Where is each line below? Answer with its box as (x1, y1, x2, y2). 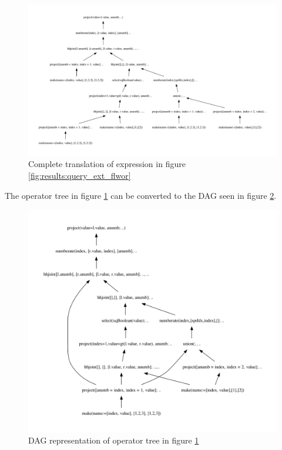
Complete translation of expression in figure (28, 158, 186, 170)
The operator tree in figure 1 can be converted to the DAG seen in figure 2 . (5, 189, 277, 201)
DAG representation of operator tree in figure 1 (28, 434, 199, 446)
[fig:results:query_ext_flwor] (28, 169, 131, 181)
